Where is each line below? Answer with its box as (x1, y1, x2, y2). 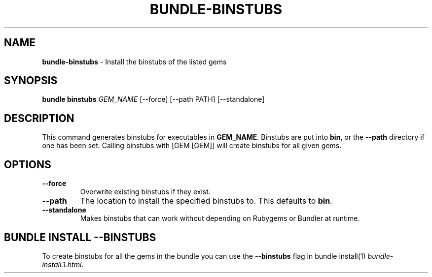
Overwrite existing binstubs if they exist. (80, 187, 211, 196)
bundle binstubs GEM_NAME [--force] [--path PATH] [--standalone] (42, 95, 265, 104)
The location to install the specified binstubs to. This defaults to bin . (80, 196, 332, 206)
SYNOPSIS (4, 74, 58, 87)
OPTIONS (4, 158, 51, 171)
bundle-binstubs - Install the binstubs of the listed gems (42, 57, 227, 66)
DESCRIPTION (4, 112, 74, 124)
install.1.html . (42, 260, 84, 269)
